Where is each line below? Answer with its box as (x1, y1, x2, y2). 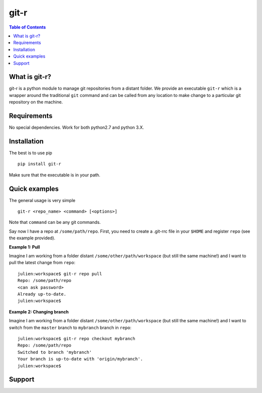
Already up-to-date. (17, 291, 66, 297)
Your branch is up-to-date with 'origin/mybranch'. (17, 356, 143, 362)
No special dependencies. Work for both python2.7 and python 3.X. (9, 125, 144, 130)
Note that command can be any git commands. (9, 220, 101, 225)
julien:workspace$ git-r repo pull (17, 271, 102, 276)
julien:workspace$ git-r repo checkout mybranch (17, 336, 135, 341)
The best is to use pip (9, 150, 52, 156)
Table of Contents (9, 24, 46, 30)
